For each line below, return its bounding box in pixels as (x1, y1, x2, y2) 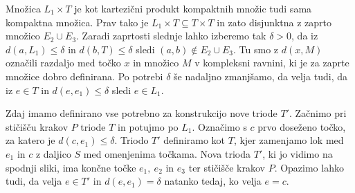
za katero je (6, 133, 55, 147)
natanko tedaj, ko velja (164, 174, 262, 188)
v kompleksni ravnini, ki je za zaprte (194, 55, 349, 70)
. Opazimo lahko (274, 160, 344, 174)
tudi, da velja (6, 174, 62, 188)
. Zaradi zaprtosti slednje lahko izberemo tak (76, 28, 266, 43)
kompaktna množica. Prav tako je (6, 15, 149, 29)
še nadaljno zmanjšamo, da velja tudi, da (174, 68, 348, 83)
